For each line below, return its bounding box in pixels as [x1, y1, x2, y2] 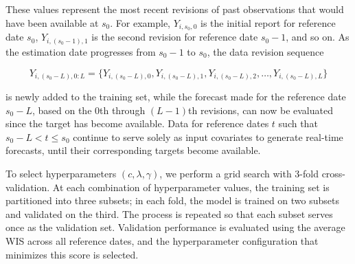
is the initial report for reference [200, 15, 336, 30]
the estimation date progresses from [5, 44, 156, 58]
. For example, [110, 15, 171, 30]
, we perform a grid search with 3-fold [159, 166, 319, 181]
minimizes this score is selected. [5, 247, 139, 261]
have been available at [5, 15, 99, 30]
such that [278, 116, 318, 131]
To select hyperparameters [5, 166, 117, 181]
